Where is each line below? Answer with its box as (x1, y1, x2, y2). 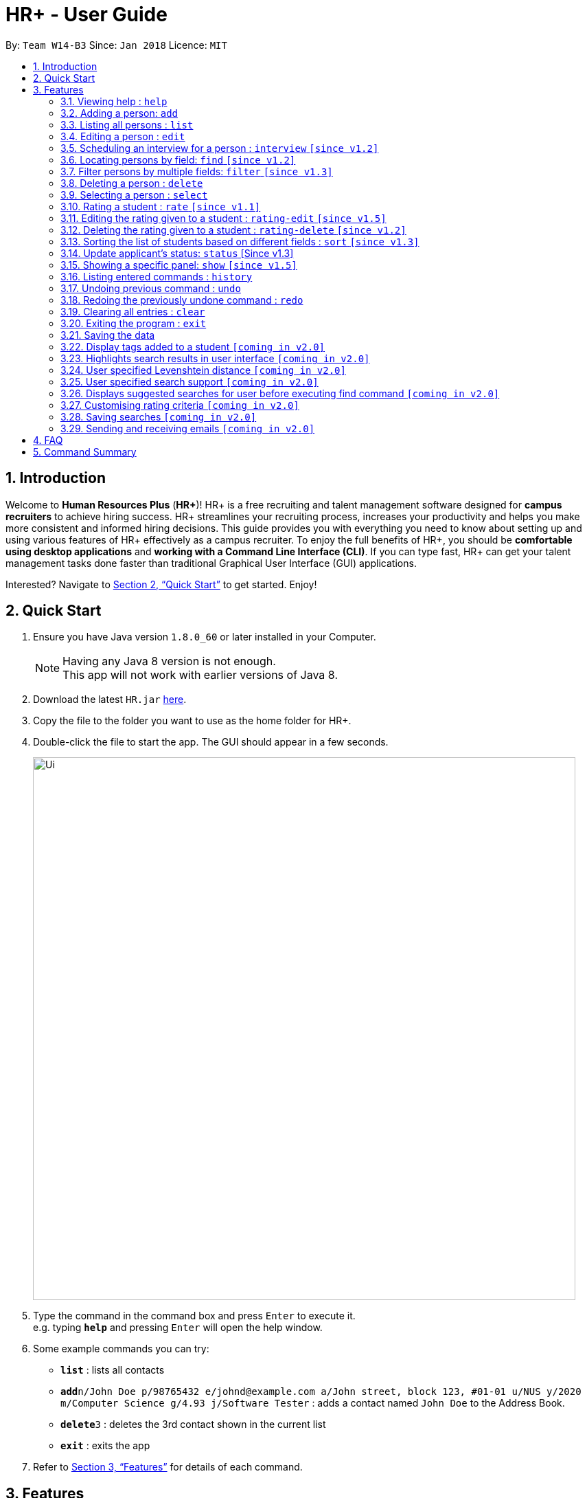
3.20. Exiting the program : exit (60, 317, 207, 329)
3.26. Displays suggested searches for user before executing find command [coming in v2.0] (60, 387, 500, 399)
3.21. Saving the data (60, 328, 155, 341)
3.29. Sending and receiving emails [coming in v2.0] (60, 422, 315, 434)
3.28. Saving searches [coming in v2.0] (60, 410, 257, 423)
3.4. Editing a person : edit (60, 130, 185, 142)
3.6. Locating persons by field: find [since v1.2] (60, 153, 296, 166)
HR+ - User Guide (5, 3, 168, 26)
